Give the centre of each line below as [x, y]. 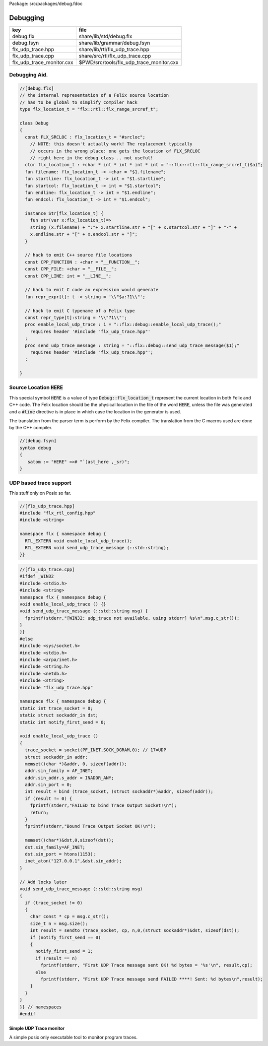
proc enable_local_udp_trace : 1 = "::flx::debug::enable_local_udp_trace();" [123, 325]
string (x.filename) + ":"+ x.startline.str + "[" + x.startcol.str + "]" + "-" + [134, 227]
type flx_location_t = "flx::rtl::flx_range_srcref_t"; [89, 109]
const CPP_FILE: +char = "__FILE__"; [71, 269]
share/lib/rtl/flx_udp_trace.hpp [114, 49]
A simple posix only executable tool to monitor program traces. [73, 1037]
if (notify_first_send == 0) [66, 937]
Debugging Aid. [29, 75]
